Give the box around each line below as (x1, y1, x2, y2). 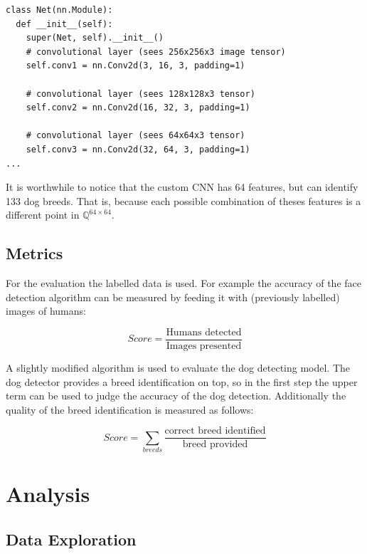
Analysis (6, 479, 90, 508)
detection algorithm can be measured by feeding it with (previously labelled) (6, 289, 340, 304)
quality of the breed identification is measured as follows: (6, 402, 254, 417)
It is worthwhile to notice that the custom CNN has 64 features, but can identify (6, 179, 358, 194)
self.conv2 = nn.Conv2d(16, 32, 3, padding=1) (26, 103, 250, 113)
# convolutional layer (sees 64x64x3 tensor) (26, 130, 245, 141)
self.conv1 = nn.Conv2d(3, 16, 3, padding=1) (26, 61, 245, 71)
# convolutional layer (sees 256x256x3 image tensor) (26, 46, 286, 57)
